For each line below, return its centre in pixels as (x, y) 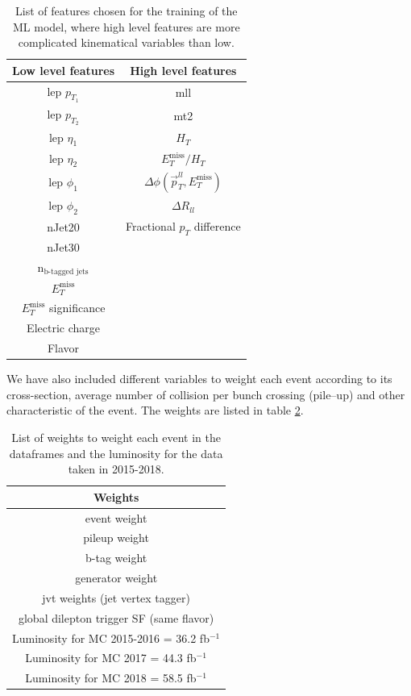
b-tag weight (116, 558)
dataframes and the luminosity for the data (116, 453)
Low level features (64, 70)
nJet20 (63, 226)
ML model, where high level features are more (127, 26)
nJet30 (63, 246)
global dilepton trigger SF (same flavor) (116, 617)
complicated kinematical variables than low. (126, 42)
